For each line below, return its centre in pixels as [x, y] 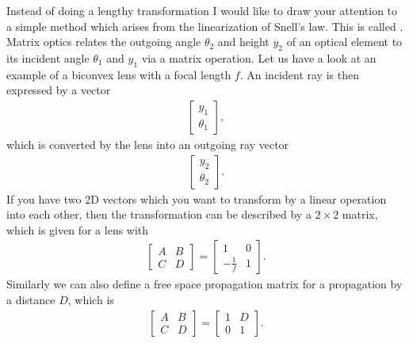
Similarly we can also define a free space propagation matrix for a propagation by [204, 284]
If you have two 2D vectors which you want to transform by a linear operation [197, 198]
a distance [31, 300]
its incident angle [48, 57]
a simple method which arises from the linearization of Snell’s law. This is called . [205, 26]
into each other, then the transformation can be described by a [159, 214]
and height [243, 42]
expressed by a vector [59, 90]
